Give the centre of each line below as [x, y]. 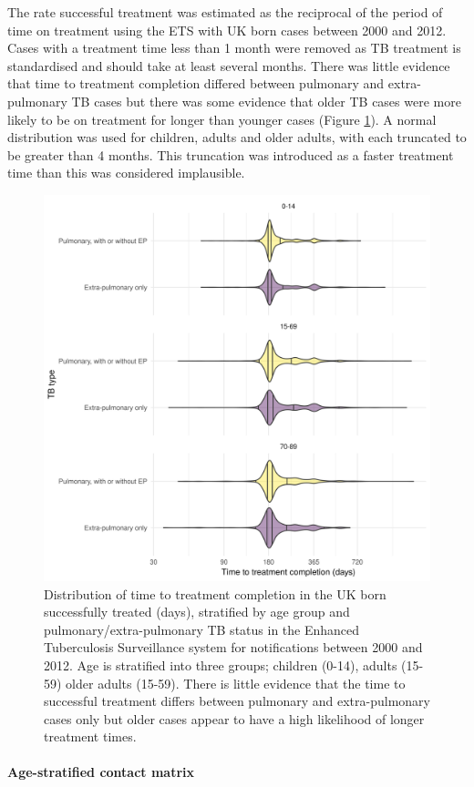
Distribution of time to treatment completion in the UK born [215, 593]
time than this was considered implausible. [126, 173]
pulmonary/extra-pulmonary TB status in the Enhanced [202, 629]
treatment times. [90, 736]
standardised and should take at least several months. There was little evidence [229, 65]
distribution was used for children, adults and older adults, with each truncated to [237, 137]
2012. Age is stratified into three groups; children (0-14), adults [221, 664]
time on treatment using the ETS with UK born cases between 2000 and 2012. [227, 30]
